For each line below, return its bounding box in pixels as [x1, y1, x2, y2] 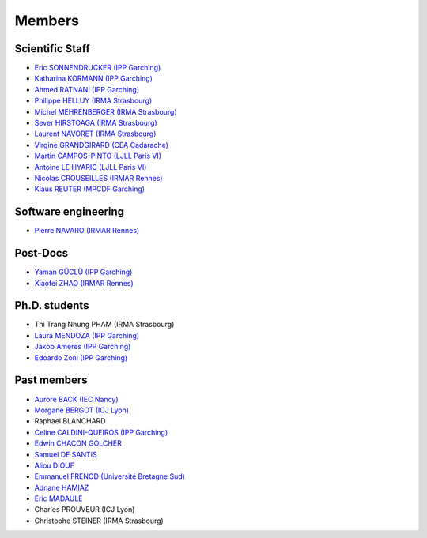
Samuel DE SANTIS [34, 450, 98, 459]
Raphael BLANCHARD [34, 416, 106, 426]
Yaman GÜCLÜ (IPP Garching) [34, 267, 133, 277]
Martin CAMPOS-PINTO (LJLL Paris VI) [34, 151, 162, 161]
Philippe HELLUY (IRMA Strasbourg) [34, 96, 153, 106]
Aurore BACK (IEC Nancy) [34, 394, 119, 404]
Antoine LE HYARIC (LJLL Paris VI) [34, 162, 147, 171]
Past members [14, 374, 88, 387]
